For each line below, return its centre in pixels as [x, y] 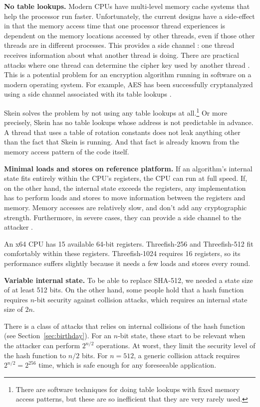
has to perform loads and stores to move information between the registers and [125, 198]
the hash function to [35, 355]
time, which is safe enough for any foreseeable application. [128, 365]
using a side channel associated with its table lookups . [88, 94]
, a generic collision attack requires [187, 355]
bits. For [95, 355]
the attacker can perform [42, 345]
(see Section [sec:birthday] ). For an [58, 336]
